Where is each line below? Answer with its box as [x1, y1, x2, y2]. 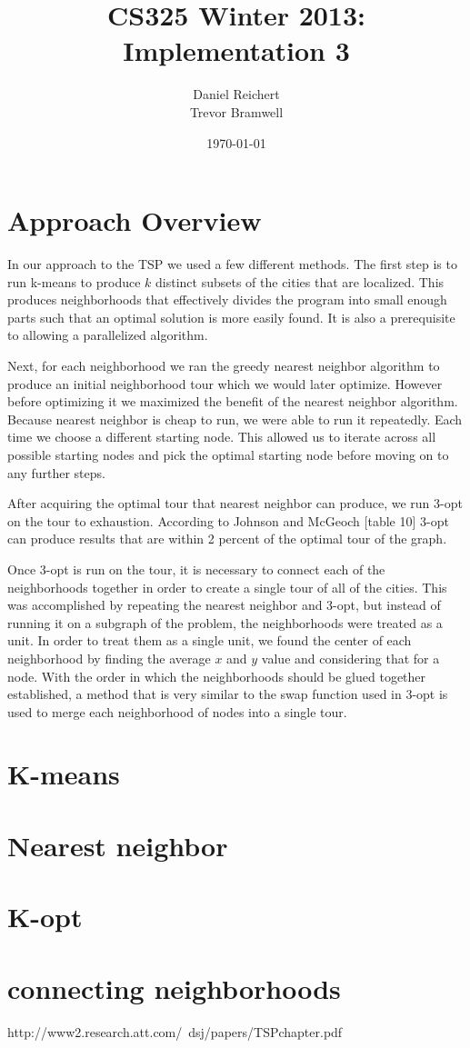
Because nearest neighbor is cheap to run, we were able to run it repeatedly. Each [7, 409, 463, 428]
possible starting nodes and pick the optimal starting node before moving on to [7, 444, 449, 464]
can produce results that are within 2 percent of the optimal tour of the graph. [7, 529, 447, 548]
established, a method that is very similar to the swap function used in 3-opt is [7, 684, 448, 704]
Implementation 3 [123, 32, 350, 69]
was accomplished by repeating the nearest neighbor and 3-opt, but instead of [7, 595, 441, 614]
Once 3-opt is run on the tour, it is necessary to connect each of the [7, 559, 385, 578]
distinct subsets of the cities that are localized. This [155, 272, 445, 291]
